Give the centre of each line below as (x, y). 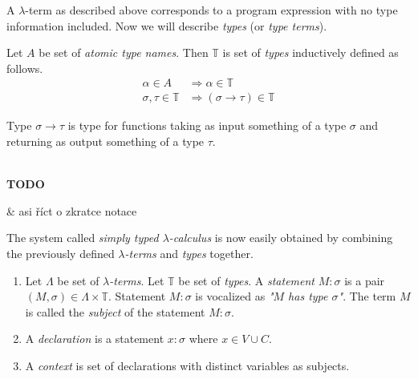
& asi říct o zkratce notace (72, 210)
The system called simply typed (83, 238)
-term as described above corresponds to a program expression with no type (211, 10)
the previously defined (61, 253)
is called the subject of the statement (115, 311)
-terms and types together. (189, 253)
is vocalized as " (234, 296)
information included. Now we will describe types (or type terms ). (167, 25)
